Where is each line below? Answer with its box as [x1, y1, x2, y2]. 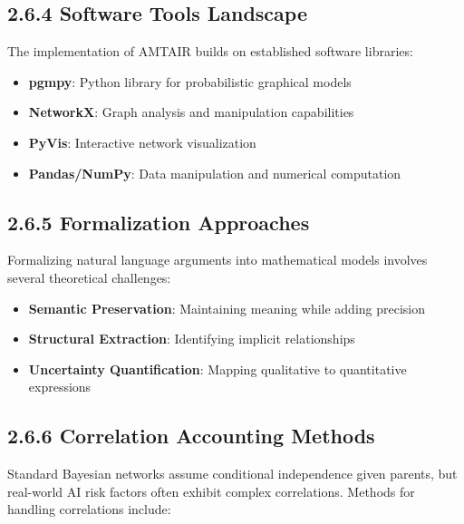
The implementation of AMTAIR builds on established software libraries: [7, 42, 413, 61]
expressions [28, 377, 92, 396]
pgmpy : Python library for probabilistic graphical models [28, 72, 352, 91]
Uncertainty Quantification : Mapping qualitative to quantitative [28, 359, 407, 378]
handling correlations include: [7, 500, 171, 519]
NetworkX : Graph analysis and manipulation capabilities [28, 102, 354, 121]
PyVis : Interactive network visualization [28, 132, 256, 151]
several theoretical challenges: [7, 267, 171, 286]
